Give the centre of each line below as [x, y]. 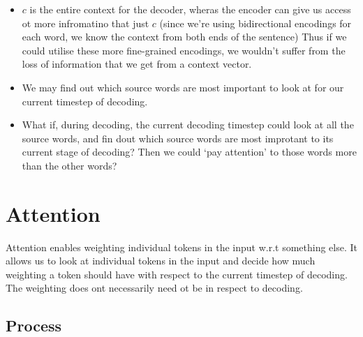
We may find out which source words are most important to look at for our [183, 87]
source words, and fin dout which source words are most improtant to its [178, 138]
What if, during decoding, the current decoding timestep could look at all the [188, 125]
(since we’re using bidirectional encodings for [255, 23]
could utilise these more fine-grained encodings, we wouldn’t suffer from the [184, 50]
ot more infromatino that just [86, 23]
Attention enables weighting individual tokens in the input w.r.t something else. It [181, 247]
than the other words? [69, 165]
